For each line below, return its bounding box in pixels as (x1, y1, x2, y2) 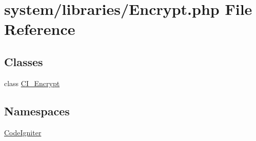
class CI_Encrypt (4, 77, 60, 88)
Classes (4, 53, 43, 69)
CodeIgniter (4, 127, 42, 137)
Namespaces (4, 103, 70, 118)
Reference (4, 18, 75, 39)
